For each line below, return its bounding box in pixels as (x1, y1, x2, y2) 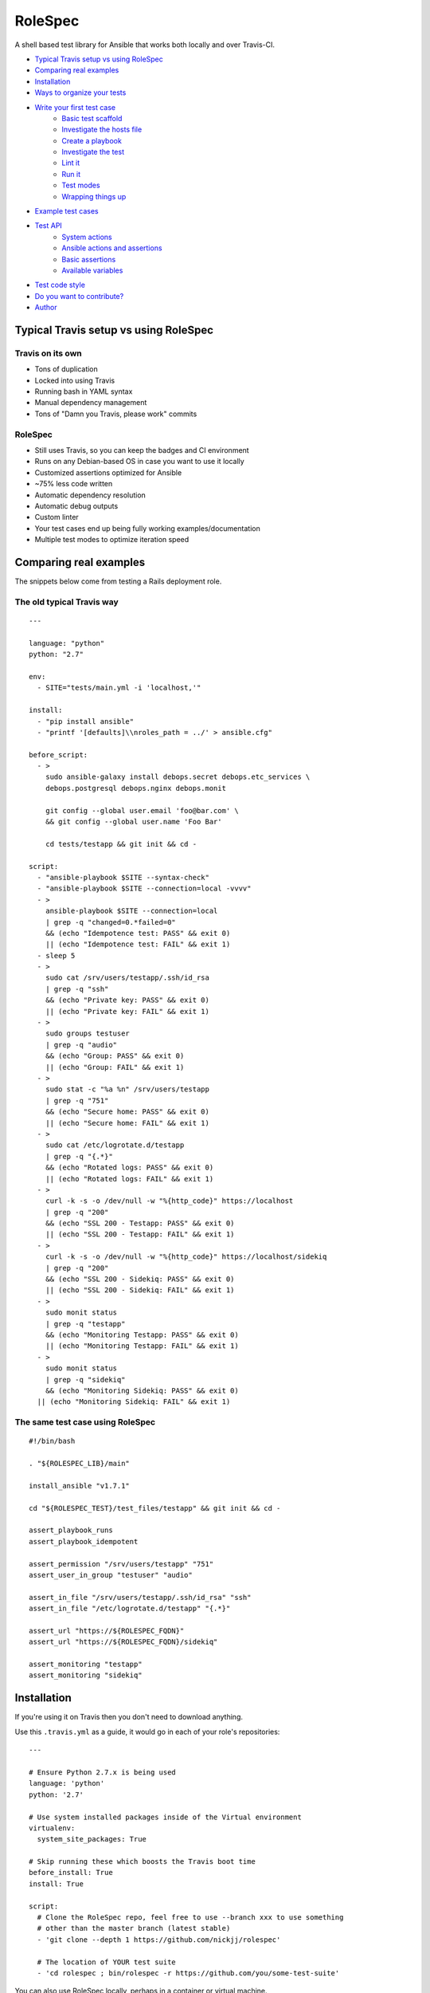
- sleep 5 (37, 951, 76, 960)
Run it (61, 169, 81, 179)
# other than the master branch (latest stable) (37, 1924, 231, 1933)
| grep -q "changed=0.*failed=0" (45, 918, 177, 926)
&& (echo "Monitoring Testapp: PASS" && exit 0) (45, 1330, 239, 1339)
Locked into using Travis (34, 375, 115, 385)
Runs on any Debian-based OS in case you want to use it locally (34, 457, 244, 466)
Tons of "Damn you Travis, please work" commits (34, 409, 197, 419)
